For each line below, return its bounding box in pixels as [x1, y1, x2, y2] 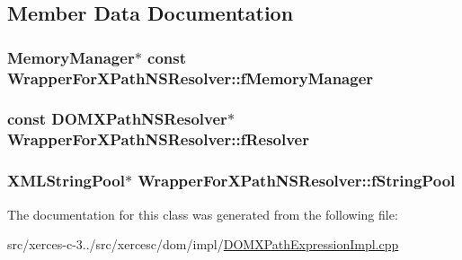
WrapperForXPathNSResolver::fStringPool [138, 169, 456, 192]
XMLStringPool [7, 169, 125, 192]
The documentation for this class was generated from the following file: [7, 204, 398, 223]
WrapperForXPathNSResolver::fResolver [7, 128, 309, 151]
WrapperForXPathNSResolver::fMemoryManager [7, 66, 374, 89]
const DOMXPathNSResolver [7, 108, 227, 130]
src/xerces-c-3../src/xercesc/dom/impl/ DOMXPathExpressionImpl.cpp [7, 235, 399, 254]
